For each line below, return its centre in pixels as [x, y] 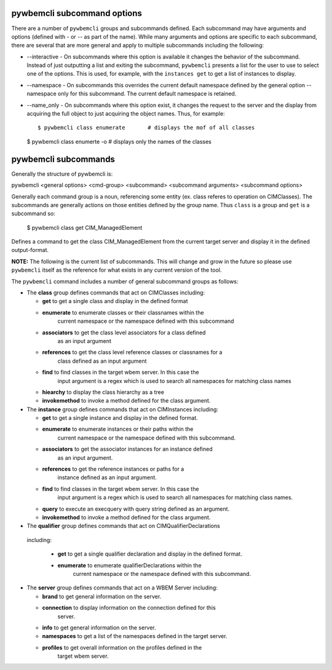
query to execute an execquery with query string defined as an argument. [136, 509]
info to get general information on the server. [99, 628]
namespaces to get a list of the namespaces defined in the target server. [135, 636]
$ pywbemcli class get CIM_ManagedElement [85, 227]
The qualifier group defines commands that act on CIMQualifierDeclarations [124, 526]
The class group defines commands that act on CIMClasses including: [116, 293]
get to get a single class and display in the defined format [115, 301]
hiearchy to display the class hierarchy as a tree [103, 392]
